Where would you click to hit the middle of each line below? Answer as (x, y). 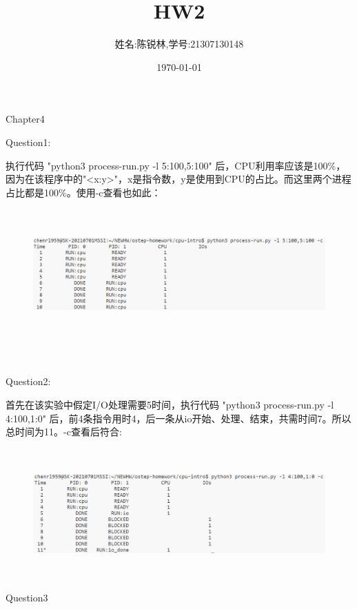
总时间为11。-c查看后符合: (64, 432)
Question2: (28, 381)
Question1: (28, 142)
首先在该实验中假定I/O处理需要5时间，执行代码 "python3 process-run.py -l (170, 405)
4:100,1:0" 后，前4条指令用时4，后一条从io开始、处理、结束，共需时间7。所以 (178, 418)
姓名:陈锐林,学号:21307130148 (179, 44)
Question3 (27, 598)
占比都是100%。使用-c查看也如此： (83, 192)
